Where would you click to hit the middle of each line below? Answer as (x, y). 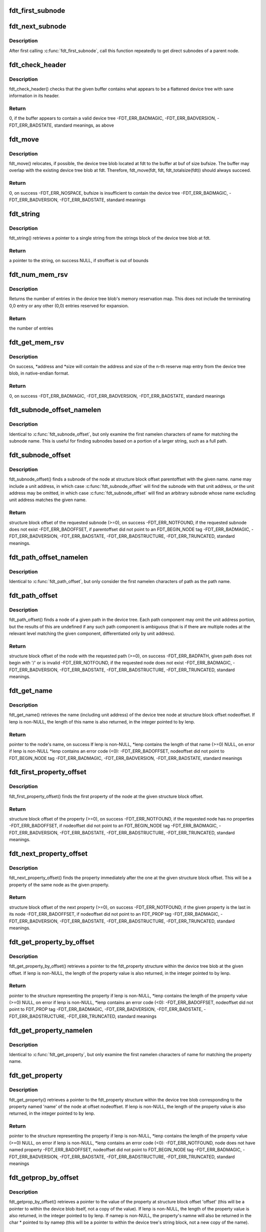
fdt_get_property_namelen (51, 1030)
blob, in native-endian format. (39, 373)
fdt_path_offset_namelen (49, 557)
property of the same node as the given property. (59, 885)
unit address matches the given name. (48, 500)
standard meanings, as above (84, 125)
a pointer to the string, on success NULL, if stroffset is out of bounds (79, 261)
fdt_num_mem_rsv (39, 275)
